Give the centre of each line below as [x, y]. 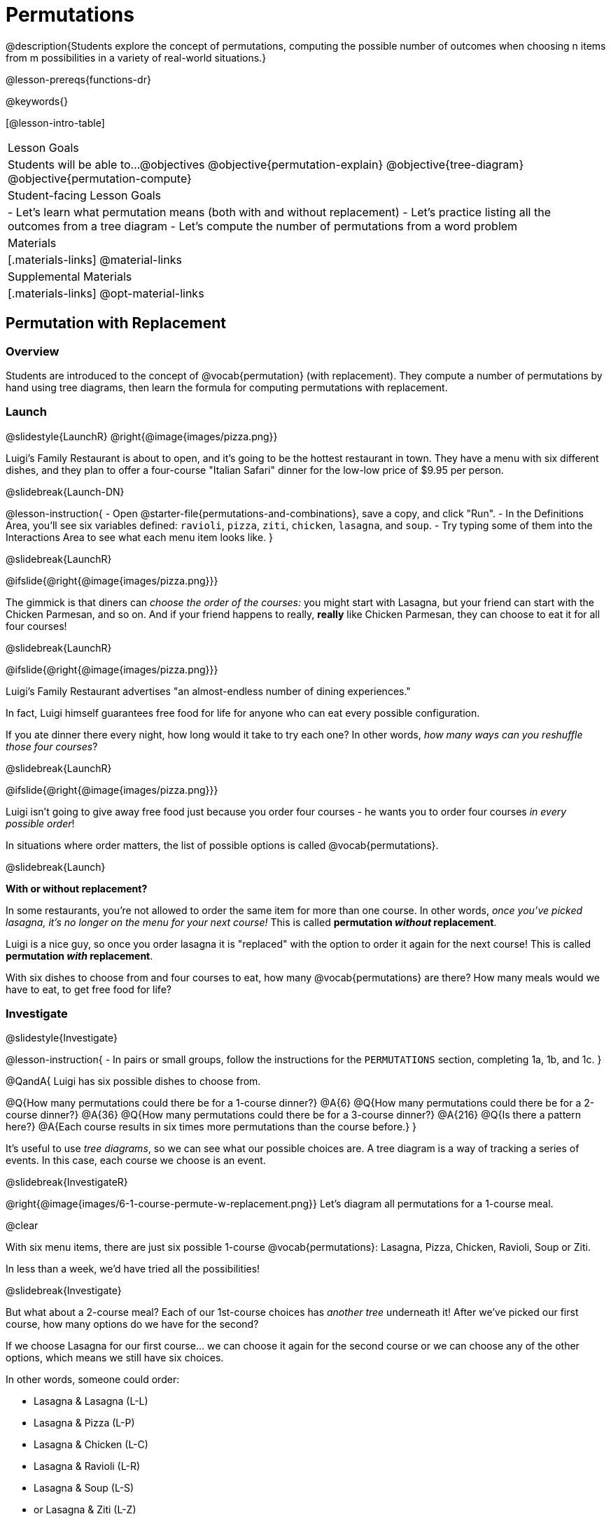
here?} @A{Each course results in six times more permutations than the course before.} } [211, 1127]
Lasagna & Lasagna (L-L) [91, 1401]
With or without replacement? [77, 888]
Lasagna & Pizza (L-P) [84, 1423]
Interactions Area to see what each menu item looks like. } [139, 537]
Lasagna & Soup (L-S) [84, 1488]
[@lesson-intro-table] [55, 122]
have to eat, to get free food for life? [89, 989]
